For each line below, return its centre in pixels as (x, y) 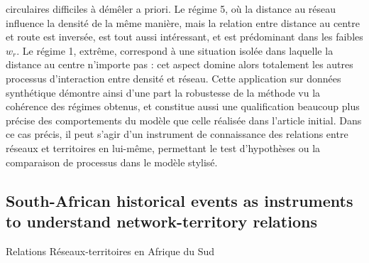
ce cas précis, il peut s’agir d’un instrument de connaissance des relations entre (177, 134)
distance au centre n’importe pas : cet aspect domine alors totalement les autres (180, 64)
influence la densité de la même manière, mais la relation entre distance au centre (183, 22)
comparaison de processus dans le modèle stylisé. (112, 162)
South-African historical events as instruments (180, 200)
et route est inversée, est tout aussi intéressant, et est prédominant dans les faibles (184, 37)
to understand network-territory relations (161, 221)
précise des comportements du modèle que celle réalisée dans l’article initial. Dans (184, 120)
